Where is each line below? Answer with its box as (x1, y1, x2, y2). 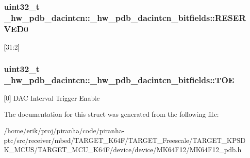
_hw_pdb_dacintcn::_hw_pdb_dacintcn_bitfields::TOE (4, 73, 234, 86)
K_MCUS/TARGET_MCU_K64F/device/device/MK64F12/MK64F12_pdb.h (4, 144, 242, 155)
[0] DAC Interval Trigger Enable (4, 92, 100, 103)
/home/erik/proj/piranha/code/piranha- (4, 125, 125, 135)
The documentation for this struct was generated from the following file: (4, 109, 219, 119)
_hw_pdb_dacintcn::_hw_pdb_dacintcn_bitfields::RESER (4, 11, 246, 23)
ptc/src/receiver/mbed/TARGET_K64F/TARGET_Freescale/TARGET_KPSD (4, 135, 246, 145)
